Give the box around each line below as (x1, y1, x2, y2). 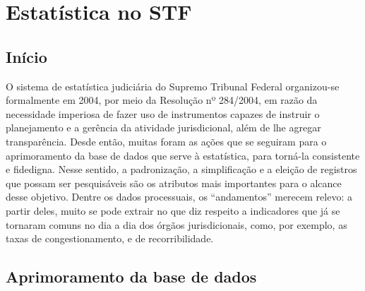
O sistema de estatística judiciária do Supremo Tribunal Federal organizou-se (6, 78, 340, 93)
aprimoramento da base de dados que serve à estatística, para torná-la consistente (6, 148, 360, 162)
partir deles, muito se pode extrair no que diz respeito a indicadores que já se (6, 203, 340, 218)
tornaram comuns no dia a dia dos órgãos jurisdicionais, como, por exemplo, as (6, 217, 347, 232)
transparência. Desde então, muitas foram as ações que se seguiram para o (6, 133, 327, 148)
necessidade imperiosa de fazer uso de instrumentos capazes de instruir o (6, 106, 320, 121)
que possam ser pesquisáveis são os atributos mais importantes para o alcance (6, 175, 342, 190)
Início (6, 45, 47, 67)
